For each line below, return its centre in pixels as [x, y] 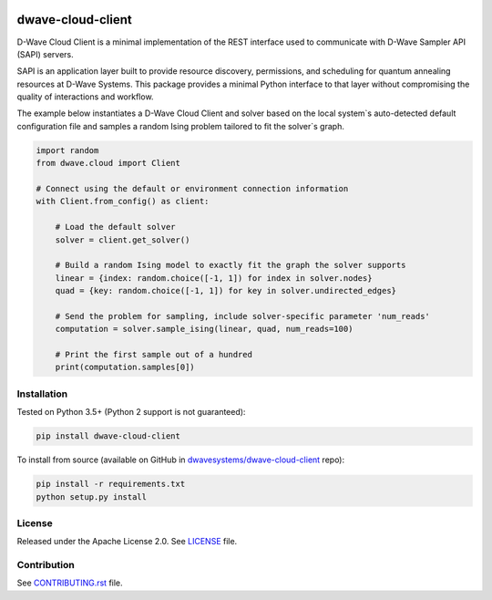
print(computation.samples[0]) [125, 367]
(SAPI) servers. [45, 54]
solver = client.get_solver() [123, 240]
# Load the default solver [116, 227]
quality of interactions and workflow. [85, 97]
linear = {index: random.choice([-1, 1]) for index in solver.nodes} [214, 278]
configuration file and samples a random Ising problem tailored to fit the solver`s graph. [181, 126]
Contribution [46, 565]
